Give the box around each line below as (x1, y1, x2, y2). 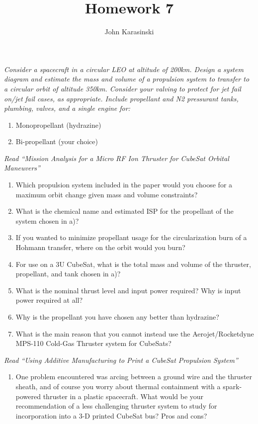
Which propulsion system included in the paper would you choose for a (15, 179, 233, 190)
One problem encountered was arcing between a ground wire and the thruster (15, 371, 253, 382)
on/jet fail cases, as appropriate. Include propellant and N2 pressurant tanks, (4, 93, 239, 103)
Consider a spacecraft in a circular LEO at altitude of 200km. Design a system (4, 64, 244, 74)
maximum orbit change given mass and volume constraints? (15, 189, 198, 199)
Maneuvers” (4, 163, 40, 173)
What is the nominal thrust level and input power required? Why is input (15, 285, 241, 295)
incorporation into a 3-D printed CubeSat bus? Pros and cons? (15, 410, 207, 421)
